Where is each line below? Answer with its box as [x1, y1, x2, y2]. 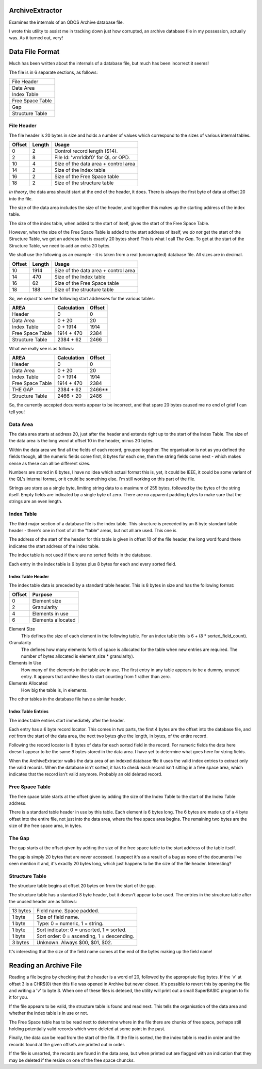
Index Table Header [9, 573, 49, 579]
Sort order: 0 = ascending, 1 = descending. [36, 933, 134, 939]
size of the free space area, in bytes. [9, 823, 82, 829]
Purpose [32, 591, 53, 598]
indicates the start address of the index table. [9, 543, 100, 549]
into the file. [9, 195, 33, 201]
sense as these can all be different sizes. [9, 460, 91, 466]
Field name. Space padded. [36, 907, 99, 914]
